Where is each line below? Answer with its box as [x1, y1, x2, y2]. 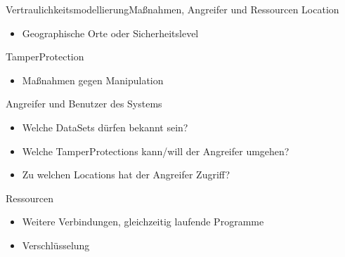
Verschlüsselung [22, 237, 90, 252]
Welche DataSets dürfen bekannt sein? [22, 119, 188, 134]
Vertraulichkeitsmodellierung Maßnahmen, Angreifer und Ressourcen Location [6, 2, 339, 16]
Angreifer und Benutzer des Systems [6, 96, 162, 111]
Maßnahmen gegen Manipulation [22, 72, 164, 87]
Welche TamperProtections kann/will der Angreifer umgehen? [22, 143, 289, 158]
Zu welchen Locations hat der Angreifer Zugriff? [22, 167, 230, 182]
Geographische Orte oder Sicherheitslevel [22, 25, 199, 40]
